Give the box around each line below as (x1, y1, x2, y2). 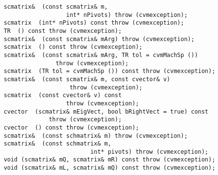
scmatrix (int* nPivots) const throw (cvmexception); (3, 19, 184, 27)
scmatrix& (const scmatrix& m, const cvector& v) (3, 75, 171, 83)
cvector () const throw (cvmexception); (3, 124, 139, 131)
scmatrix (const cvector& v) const (3, 92, 122, 99)
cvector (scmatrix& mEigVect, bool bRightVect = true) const (3, 108, 209, 115)
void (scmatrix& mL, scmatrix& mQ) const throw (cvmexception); (3, 164, 216, 172)
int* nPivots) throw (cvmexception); (66, 11, 188, 18)
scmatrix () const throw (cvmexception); (3, 44, 142, 51)
